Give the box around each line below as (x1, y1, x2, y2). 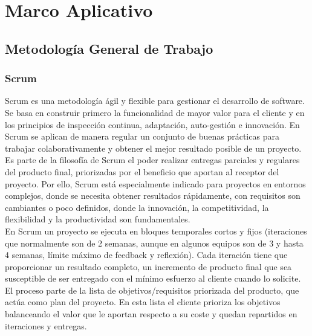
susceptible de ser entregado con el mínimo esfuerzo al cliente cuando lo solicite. (5, 272, 301, 285)
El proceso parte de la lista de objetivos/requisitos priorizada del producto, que (5, 283, 299, 296)
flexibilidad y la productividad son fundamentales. (5, 213, 190, 225)
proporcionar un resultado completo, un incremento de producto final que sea (5, 260, 292, 273)
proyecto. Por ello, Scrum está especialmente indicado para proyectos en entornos (5, 177, 306, 190)
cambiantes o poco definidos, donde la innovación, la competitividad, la (5, 201, 269, 213)
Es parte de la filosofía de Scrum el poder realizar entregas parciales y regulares (5, 153, 300, 166)
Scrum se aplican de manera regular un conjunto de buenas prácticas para (5, 130, 279, 143)
